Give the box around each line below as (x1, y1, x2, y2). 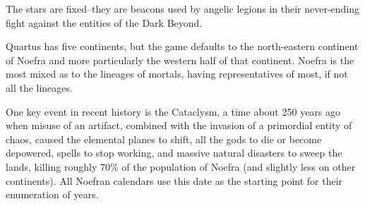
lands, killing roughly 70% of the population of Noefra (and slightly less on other (6, 159, 356, 174)
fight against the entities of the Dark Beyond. (6, 15, 203, 30)
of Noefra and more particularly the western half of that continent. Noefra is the (6, 52, 354, 67)
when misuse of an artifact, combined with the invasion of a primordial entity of (6, 118, 352, 133)
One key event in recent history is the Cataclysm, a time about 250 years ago (6, 104, 341, 119)
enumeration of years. (6, 187, 99, 202)
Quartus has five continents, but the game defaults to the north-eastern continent (6, 39, 359, 54)
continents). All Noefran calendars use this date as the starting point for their (6, 173, 343, 188)
